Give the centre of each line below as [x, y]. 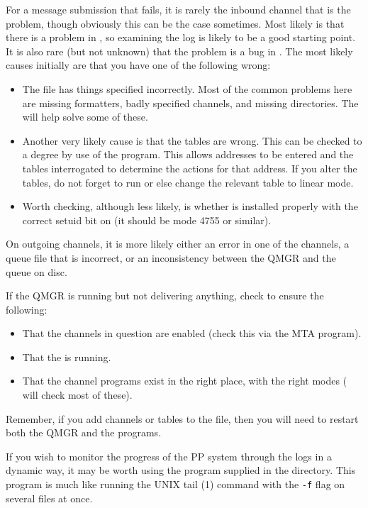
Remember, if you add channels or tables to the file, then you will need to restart [182, 418]
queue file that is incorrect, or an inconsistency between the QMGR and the [171, 257]
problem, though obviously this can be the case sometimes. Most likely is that [175, 23]
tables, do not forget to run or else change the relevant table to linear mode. [188, 182]
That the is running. [67, 357]
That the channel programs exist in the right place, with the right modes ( [185, 381]
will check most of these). [77, 395]
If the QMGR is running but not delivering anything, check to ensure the [165, 296]
